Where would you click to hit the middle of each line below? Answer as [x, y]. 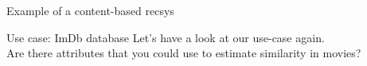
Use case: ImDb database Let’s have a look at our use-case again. [166, 37]
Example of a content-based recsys [90, 10]
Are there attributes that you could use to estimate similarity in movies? [184, 53]
